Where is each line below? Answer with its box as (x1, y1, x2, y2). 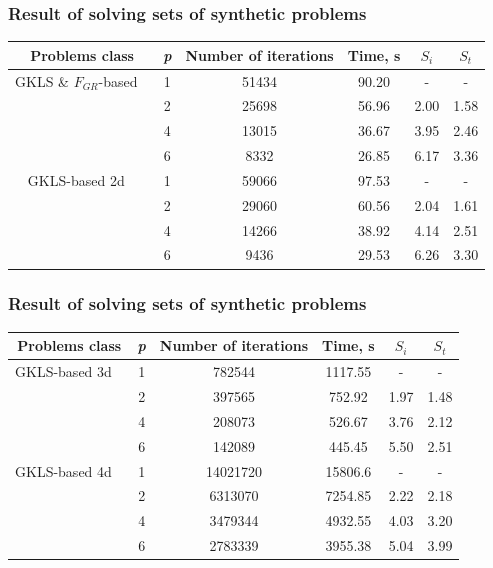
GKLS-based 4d (15, 460, 112, 481)
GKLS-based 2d (27, 169, 125, 190)
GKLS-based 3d (15, 361, 112, 382)
